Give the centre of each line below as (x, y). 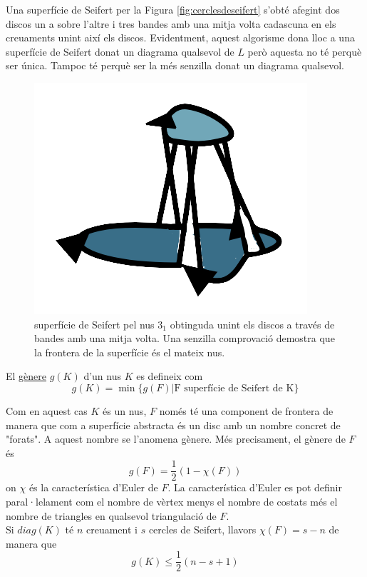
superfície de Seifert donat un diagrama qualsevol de (120, 51)
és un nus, (125, 410)
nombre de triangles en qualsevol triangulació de (111, 515)
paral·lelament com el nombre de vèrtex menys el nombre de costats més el (172, 501)
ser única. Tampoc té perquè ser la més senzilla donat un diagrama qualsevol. (175, 65)
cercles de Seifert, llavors (202, 530)
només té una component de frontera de (246, 410)
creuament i (112, 530)
